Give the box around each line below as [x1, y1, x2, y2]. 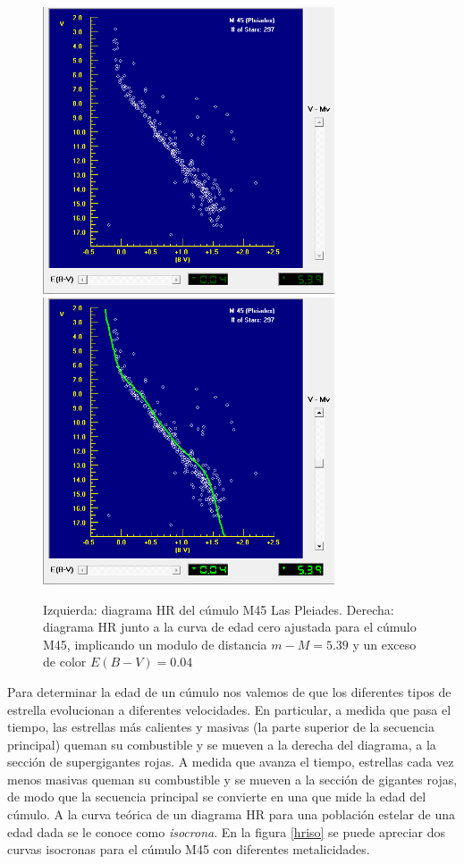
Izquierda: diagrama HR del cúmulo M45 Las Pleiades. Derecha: [43, 600, 394, 618]
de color [43, 652, 87, 671]
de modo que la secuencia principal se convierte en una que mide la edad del [7, 787, 426, 806]
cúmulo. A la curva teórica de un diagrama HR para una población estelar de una [7, 805, 455, 824]
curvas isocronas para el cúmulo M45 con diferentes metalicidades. [7, 840, 370, 859]
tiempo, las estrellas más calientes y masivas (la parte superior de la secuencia [7, 717, 434, 736]
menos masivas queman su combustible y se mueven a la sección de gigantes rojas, [7, 769, 458, 788]
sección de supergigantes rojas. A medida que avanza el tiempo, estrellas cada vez [7, 752, 454, 771]
